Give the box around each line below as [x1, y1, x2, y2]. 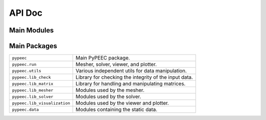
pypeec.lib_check [12, 74, 51, 80]
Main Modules [9, 26, 54, 34]
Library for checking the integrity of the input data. [75, 74, 193, 81]
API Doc [9, 7, 43, 18]
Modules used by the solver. [75, 93, 141, 100]
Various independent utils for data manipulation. [75, 67, 187, 74]
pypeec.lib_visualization [12, 100, 70, 106]
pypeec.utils [12, 68, 41, 73]
